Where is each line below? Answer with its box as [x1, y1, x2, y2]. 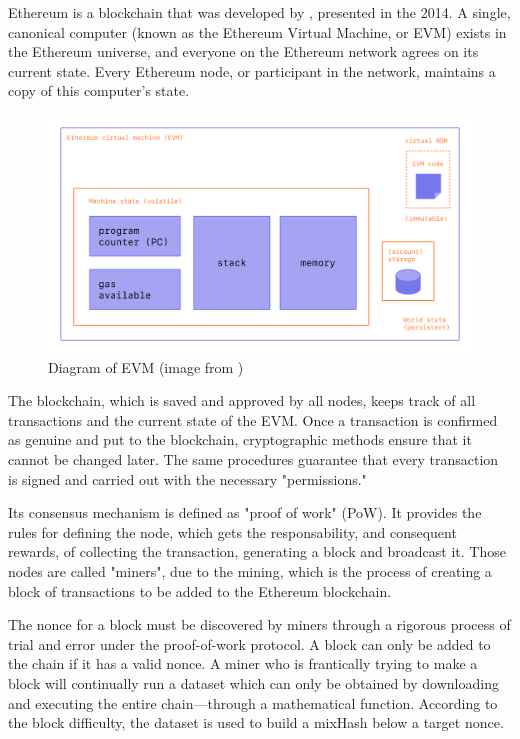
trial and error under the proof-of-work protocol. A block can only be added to [8, 633, 491, 654]
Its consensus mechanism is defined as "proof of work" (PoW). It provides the [8, 502, 482, 523]
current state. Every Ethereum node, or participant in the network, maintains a [8, 60, 496, 81]
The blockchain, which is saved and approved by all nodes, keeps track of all [8, 390, 476, 411]
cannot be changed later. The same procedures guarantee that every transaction [8, 449, 499, 470]
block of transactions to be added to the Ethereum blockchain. [8, 580, 392, 601]
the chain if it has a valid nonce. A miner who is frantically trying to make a [8, 653, 478, 674]
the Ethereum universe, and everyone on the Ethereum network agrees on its [8, 41, 479, 62]
